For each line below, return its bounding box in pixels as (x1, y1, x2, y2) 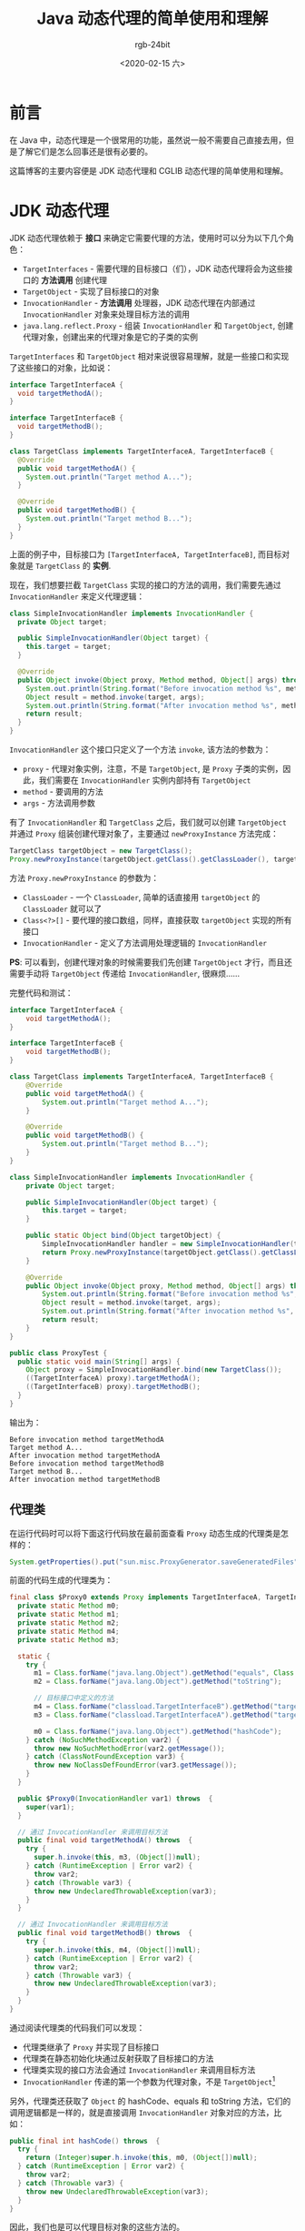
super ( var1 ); (25, 1802, 75, 1811)
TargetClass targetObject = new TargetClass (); (9, 847, 193, 856)
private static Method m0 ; (17, 1601, 120, 1611)
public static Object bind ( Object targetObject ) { (25, 1231, 221, 1241)
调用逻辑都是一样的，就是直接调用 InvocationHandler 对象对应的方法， (9, 2106, 274, 2117)
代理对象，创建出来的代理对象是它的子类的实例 (22, 331, 198, 342)
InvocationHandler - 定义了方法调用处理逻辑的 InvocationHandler (22, 937, 268, 948)
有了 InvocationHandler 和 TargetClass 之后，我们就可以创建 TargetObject (9, 816, 288, 827)
